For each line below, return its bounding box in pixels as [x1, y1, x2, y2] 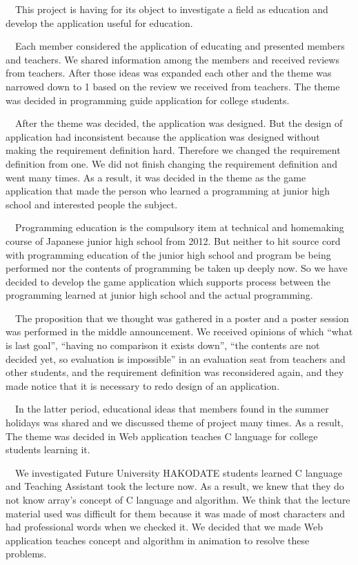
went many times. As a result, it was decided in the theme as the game [6, 170, 306, 184]
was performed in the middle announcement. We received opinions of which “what [6, 324, 353, 339]
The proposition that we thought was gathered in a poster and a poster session [14, 310, 349, 325]
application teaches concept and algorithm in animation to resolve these [6, 533, 310, 547]
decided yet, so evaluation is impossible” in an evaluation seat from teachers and [6, 351, 346, 366]
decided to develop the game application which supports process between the [6, 274, 330, 288]
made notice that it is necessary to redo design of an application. [6, 378, 280, 393]
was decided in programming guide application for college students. [6, 92, 290, 107]
